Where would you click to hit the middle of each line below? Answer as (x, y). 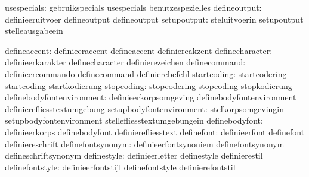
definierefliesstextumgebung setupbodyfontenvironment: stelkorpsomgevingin (145, 108)
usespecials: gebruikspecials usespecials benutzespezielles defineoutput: (133, 7)
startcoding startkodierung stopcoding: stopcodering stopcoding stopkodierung (149, 85)
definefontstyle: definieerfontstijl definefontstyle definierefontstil (120, 167)
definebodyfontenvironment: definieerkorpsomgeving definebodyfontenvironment (151, 97)
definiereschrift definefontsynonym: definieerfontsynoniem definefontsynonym (145, 143)
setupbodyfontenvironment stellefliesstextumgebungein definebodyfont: (134, 120)
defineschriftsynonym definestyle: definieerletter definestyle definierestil (134, 155)
